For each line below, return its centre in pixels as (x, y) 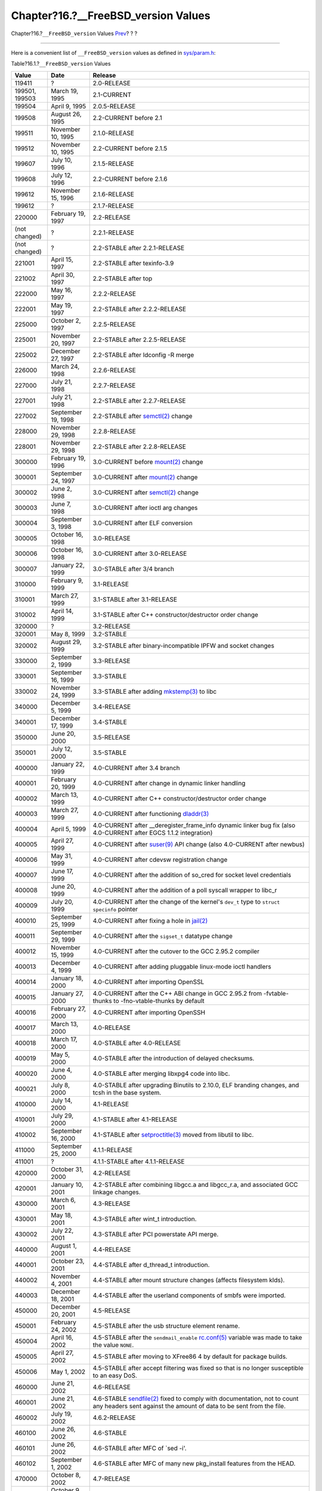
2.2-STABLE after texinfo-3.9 (133, 263)
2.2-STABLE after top (123, 279)
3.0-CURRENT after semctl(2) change (146, 492)
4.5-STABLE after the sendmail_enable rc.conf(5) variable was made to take (197, 1337)
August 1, (64, 1245)
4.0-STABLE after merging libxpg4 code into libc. (161, 1074)
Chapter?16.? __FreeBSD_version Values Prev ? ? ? (74, 33)
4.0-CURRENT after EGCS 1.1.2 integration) (153, 833)
